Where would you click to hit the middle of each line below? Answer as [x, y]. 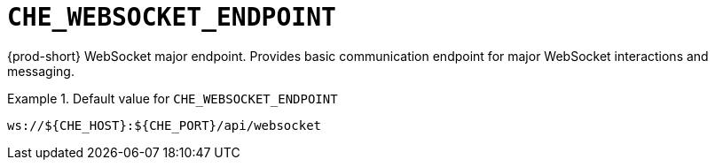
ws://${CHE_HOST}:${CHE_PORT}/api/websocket [165, 125]
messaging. [41, 71]
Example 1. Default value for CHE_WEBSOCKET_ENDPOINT [173, 98]
